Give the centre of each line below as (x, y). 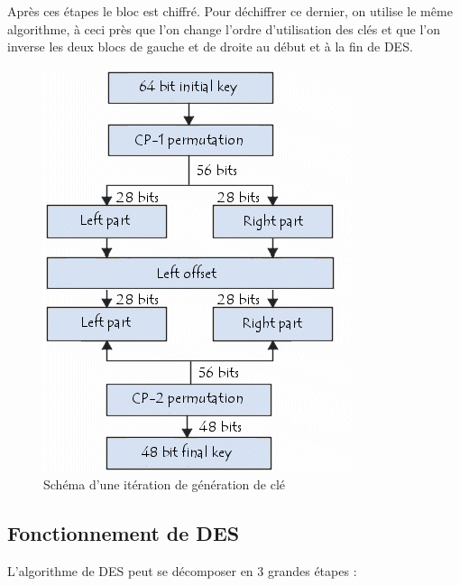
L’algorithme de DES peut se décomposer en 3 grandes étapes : (182, 571)
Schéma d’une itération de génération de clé (165, 484)
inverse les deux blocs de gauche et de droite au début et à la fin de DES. (210, 47)
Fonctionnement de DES (124, 533)
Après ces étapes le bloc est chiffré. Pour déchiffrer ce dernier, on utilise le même (230, 11)
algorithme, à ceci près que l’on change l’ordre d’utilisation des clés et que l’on (224, 28)
